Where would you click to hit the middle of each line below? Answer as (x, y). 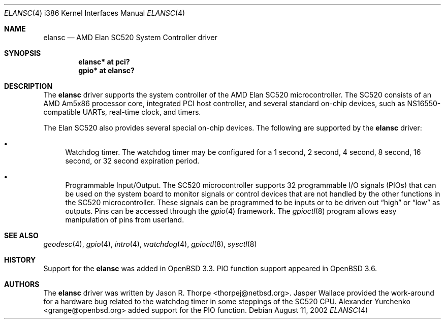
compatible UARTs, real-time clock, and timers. (122, 112)
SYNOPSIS (23, 53)
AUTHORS (22, 284)
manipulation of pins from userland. (125, 220)
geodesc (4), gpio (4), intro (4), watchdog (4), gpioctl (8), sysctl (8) (150, 244)
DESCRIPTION (28, 86)
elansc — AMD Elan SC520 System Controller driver (130, 37)
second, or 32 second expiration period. (132, 161)
